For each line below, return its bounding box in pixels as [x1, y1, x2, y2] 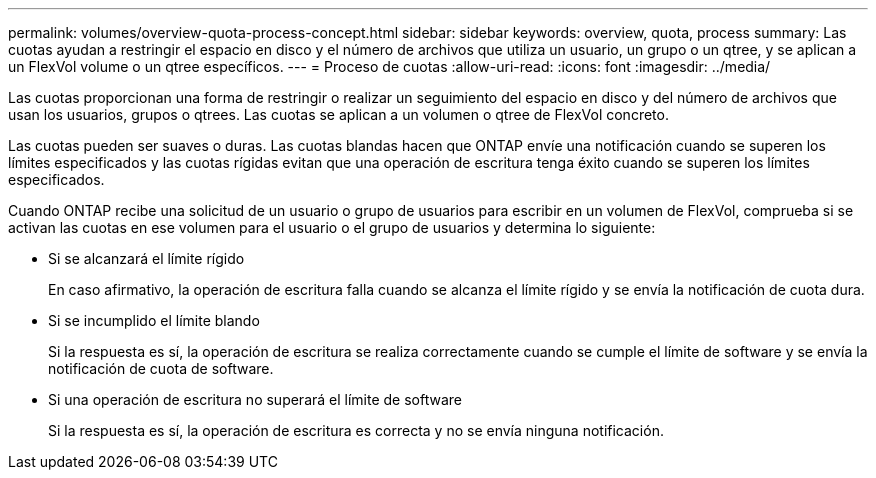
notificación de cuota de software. [48, 360, 274, 377]
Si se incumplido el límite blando [48, 312, 260, 329]
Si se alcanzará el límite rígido [48, 250, 245, 267]
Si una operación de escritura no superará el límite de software [48, 391, 462, 408]
